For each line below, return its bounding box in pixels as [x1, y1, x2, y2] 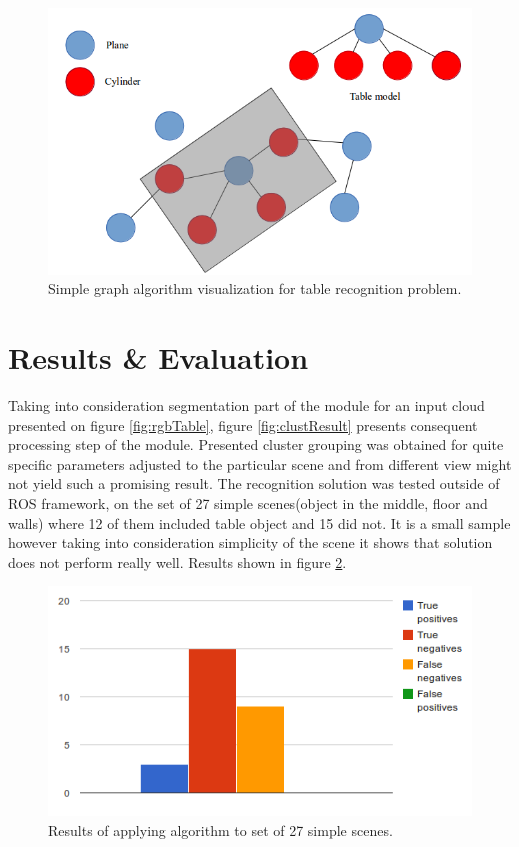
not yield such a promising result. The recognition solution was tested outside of [8, 473, 500, 494]
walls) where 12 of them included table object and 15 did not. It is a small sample [8, 512, 511, 533]
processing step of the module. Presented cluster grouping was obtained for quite [8, 434, 504, 455]
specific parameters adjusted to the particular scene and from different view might [8, 453, 512, 474]
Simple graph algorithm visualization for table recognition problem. [48, 278, 462, 299]
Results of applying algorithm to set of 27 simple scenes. [48, 820, 393, 841]
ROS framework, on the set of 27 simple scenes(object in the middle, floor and [8, 492, 488, 513]
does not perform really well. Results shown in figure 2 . [8, 551, 347, 572]
